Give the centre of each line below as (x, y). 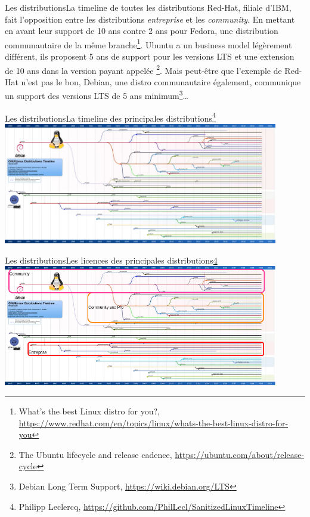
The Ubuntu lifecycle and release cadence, (95, 454)
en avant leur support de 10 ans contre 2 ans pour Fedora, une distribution (142, 31)
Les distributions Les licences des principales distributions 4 (111, 260)
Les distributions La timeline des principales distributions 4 (110, 117)
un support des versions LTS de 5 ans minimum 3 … (97, 95)
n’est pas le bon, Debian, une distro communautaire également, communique (161, 81)
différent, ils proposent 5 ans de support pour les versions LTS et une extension (150, 56)
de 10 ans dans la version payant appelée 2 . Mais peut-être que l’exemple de (143, 69)
